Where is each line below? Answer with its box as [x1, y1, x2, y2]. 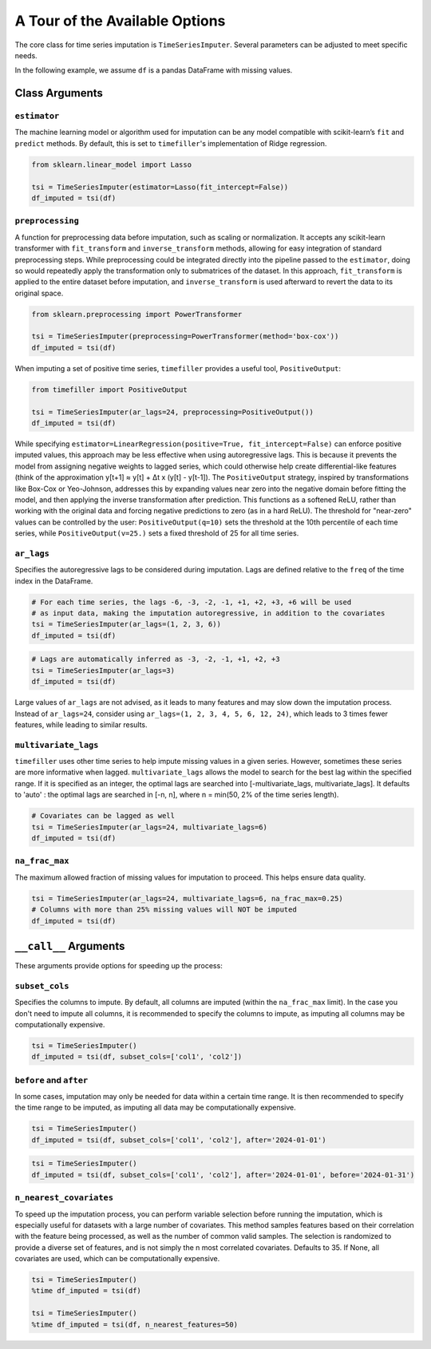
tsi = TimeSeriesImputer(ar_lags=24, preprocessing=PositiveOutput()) [31, 407, 314, 417]
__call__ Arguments [14, 939, 125, 953]
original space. [14, 288, 64, 298]
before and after [14, 1074, 89, 1086]
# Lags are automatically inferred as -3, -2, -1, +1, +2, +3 [31, 655, 280, 664]
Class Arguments [14, 86, 104, 100]
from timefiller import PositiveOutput [31, 385, 188, 394]
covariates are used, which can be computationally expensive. [14, 1254, 220, 1264]
